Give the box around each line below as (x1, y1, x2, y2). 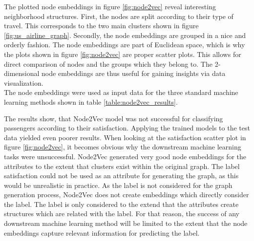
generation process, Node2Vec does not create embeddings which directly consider (4, 189, 249, 200)
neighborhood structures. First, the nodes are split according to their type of (4, 11, 233, 21)
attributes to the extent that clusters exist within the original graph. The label (4, 161, 240, 171)
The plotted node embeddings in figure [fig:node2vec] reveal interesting (4, 1, 216, 11)
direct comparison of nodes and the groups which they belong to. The (4, 58, 212, 69)
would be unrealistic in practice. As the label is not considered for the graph (4, 180, 233, 190)
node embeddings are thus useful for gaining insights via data (42, 68, 226, 78)
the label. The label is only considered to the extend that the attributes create (4, 199, 239, 209)
